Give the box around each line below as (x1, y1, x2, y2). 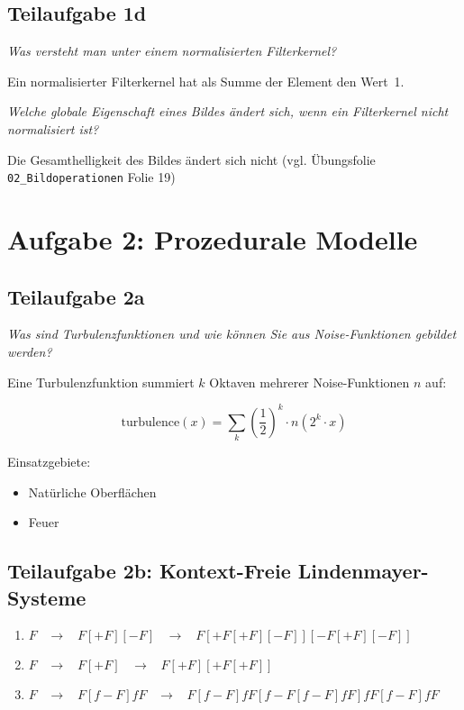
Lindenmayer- (297, 557, 429, 585)
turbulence (121, 415, 180, 429)
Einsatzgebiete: (7, 452, 91, 471)
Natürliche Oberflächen (28, 482, 157, 501)
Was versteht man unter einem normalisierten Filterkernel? (7, 41, 337, 60)
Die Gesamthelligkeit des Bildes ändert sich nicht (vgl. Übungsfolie (7, 150, 376, 168)
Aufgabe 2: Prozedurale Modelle (7, 221, 418, 258)
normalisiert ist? (7, 119, 99, 138)
